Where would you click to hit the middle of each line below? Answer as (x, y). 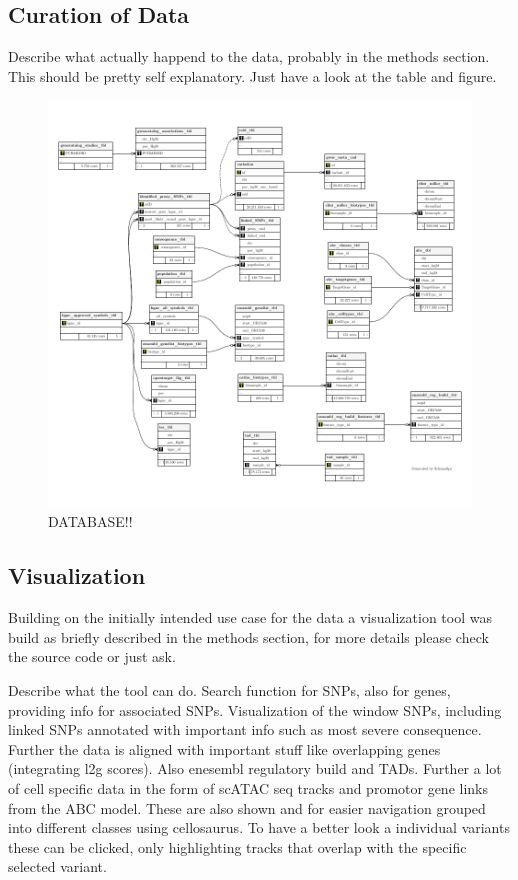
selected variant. (57, 866)
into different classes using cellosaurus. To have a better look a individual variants (259, 827)
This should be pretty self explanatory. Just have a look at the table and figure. (252, 75)
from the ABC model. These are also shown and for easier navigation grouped (247, 807)
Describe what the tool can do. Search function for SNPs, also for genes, (229, 690)
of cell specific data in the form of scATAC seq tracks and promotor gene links (248, 787)
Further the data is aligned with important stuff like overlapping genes (224, 748)
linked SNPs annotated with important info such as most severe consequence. (245, 729)
